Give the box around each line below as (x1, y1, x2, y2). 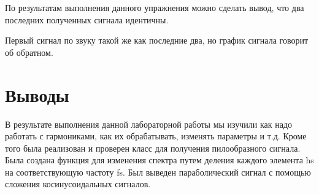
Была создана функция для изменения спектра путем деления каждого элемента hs (5, 153, 314, 166)
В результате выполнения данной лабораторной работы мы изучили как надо (5, 117, 293, 130)
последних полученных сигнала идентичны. (5, 13, 169, 26)
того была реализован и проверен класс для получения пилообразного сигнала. (5, 141, 301, 154)
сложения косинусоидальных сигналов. (5, 177, 151, 190)
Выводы (5, 82, 69, 107)
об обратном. (5, 45, 53, 58)
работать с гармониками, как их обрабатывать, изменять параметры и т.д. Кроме (5, 130, 307, 142)
